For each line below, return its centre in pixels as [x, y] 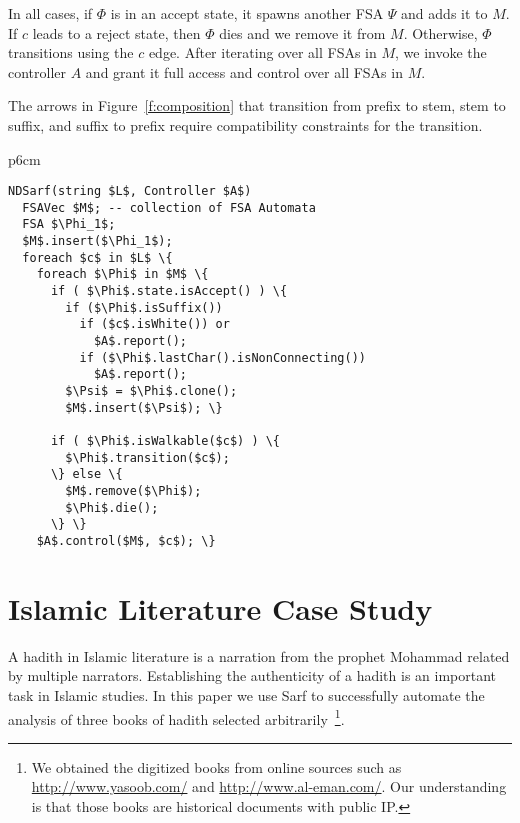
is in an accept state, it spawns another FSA [247, 13]
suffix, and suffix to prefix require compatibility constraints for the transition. [245, 124]
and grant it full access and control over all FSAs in [244, 71]
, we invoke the [441, 52]
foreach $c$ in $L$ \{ [97, 257]
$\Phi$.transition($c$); [147, 457]
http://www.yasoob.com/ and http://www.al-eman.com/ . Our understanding [269, 786]
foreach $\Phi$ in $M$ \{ [122, 274]
